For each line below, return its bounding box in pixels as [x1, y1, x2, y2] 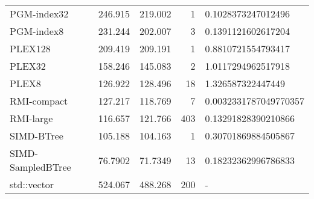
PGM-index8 [10, 24, 64, 38]
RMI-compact [10, 94, 68, 108]
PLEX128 [10, 41, 51, 55]
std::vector [10, 177, 54, 191]
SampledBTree [10, 160, 71, 174]
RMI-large [10, 111, 53, 125]
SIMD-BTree [10, 129, 63, 142]
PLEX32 [10, 59, 46, 73]
